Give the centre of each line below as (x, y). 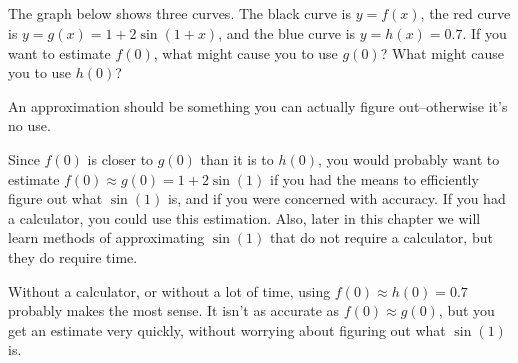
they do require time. (73, 256)
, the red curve (465, 13)
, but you (466, 310)
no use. (29, 125)
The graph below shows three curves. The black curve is (180, 13)
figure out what (55, 198)
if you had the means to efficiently (374, 178)
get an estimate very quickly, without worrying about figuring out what (227, 329)
